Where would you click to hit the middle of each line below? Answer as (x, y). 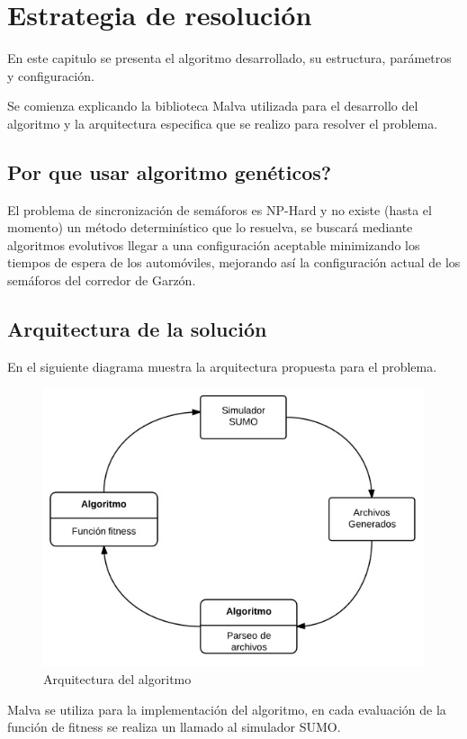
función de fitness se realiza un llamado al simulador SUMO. (174, 727)
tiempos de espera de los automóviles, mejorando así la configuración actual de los (234, 262)
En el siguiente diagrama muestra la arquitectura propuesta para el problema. (222, 366)
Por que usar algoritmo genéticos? (170, 171)
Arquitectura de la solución (137, 329)
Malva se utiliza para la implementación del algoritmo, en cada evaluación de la (227, 709)
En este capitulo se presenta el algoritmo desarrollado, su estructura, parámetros (229, 58)
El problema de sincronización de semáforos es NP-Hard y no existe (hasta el (220, 209)
